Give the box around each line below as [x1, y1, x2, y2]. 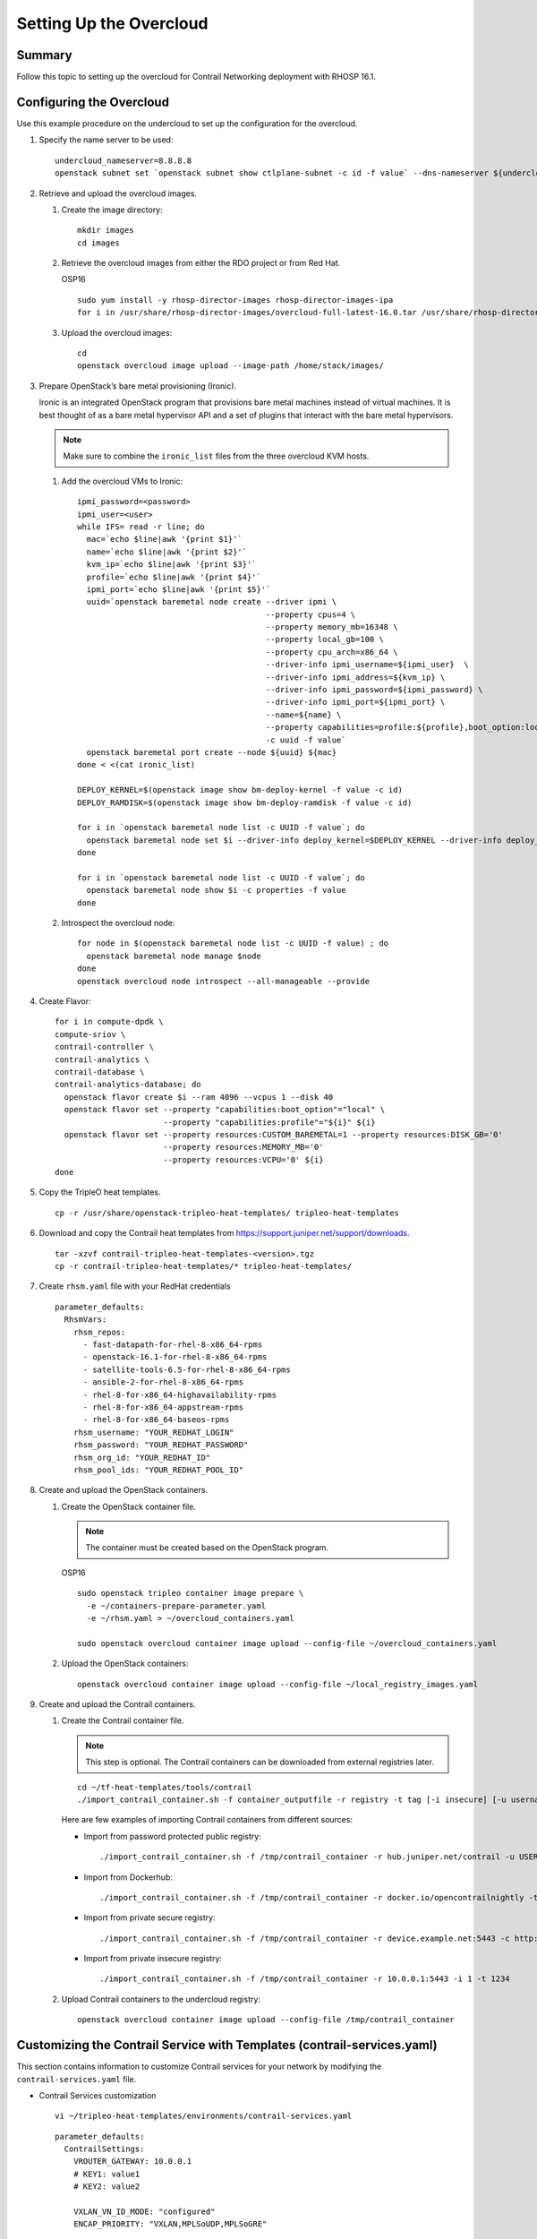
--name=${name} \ [265, 709, 342, 720]
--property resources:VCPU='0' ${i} [162, 1154, 324, 1164]
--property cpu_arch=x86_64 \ [265, 647, 398, 657]
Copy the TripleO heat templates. [38, 1187, 161, 1197]
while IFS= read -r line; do [77, 521, 205, 532]
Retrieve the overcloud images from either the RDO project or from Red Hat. [61, 258, 341, 269]
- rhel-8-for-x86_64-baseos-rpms [82, 1415, 230, 1425]
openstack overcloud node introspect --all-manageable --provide [77, 976, 371, 986]
